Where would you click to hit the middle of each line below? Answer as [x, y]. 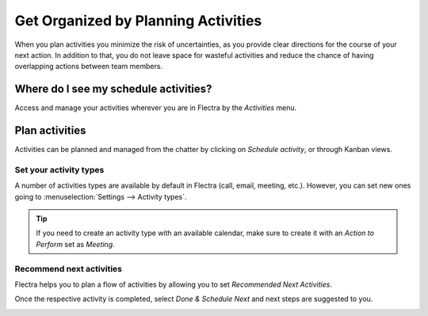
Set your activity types [59, 169]
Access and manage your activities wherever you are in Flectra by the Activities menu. [156, 108]
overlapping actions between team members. [88, 67]
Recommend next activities [69, 268]
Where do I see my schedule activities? [113, 89]
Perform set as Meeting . [75, 244]
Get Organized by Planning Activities [138, 21]
